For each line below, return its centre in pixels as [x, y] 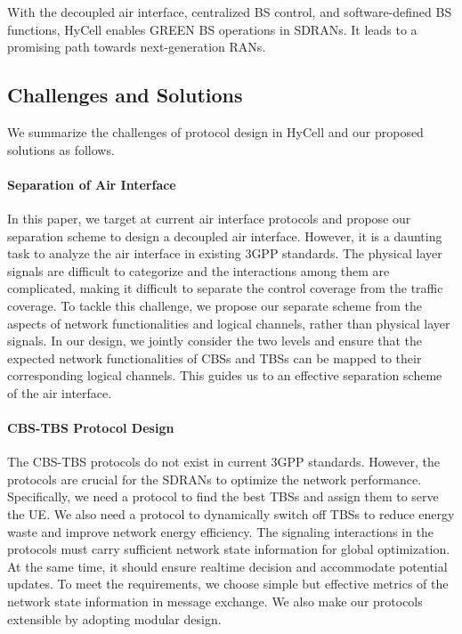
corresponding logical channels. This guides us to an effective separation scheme [225, 375]
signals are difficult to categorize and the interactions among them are [199, 270]
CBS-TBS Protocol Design [91, 428]
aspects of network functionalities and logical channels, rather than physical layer [229, 323]
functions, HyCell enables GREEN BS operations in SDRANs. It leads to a [212, 29]
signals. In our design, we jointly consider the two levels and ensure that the [215, 341]
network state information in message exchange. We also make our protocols [215, 601]
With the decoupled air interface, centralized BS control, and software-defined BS [230, 12]
